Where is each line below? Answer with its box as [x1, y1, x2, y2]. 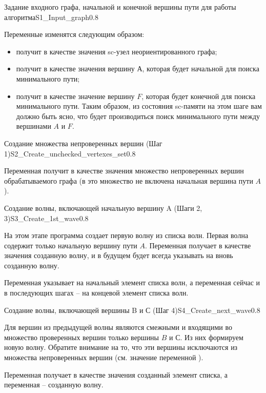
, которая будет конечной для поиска [141, 90, 256, 101]
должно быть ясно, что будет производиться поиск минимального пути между [16, 110, 260, 121]
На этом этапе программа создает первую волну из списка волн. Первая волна [4, 230, 249, 241]
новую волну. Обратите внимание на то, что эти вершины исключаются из [4, 342, 238, 352]
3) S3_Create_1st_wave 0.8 [4, 212, 89, 223]
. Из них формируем [180, 331, 243, 342]
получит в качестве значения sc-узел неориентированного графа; [16, 46, 217, 56]
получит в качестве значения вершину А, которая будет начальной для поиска [16, 63, 259, 74]
